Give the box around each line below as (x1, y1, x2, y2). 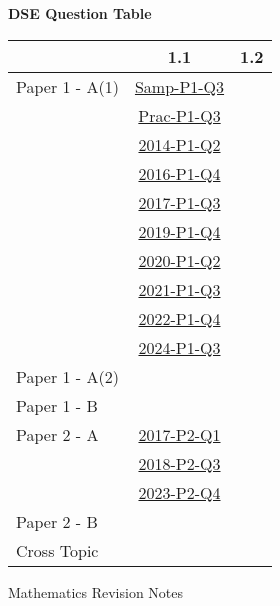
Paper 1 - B (16, 393, 98, 417)
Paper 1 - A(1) (16, 74, 119, 98)
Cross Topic (16, 538, 99, 562)
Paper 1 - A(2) (16, 364, 119, 388)
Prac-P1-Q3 (138, 103, 221, 127)
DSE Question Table (8, 3, 152, 23)
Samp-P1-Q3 (134, 74, 225, 98)
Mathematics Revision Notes (8, 581, 184, 602)
